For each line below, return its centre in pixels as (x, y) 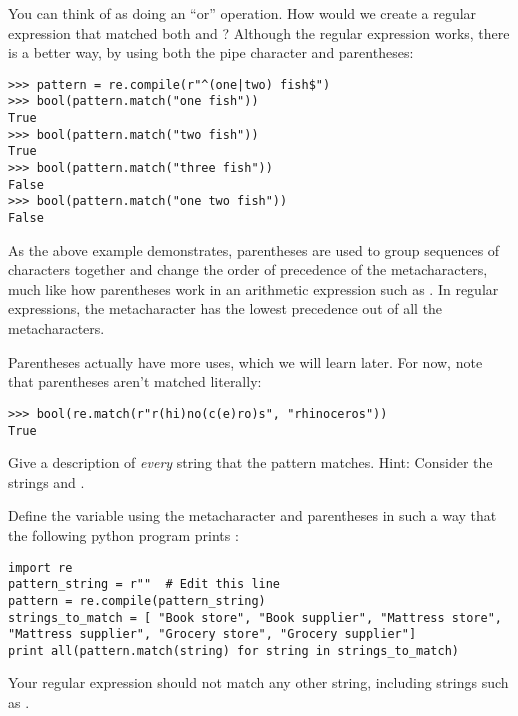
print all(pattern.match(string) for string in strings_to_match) (234, 650)
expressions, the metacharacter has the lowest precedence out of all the (225, 308)
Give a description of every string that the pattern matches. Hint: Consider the (250, 462)
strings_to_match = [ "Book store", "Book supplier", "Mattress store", (255, 617)
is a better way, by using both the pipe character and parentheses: (211, 52)
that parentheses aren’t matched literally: (135, 381)
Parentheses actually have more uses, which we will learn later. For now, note (245, 361)
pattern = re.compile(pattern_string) (137, 600)
